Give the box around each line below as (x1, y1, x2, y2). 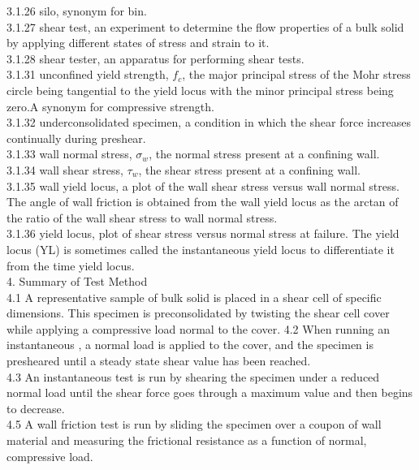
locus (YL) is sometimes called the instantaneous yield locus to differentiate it (6, 240, 395, 257)
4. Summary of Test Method (6, 273, 148, 290)
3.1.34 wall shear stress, (6, 161, 123, 178)
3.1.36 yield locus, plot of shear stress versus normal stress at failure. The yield (6, 225, 400, 242)
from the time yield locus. (6, 257, 135, 274)
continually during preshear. (6, 129, 146, 146)
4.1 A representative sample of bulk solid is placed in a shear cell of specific (6, 288, 382, 305)
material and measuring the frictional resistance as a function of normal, (6, 432, 367, 449)
